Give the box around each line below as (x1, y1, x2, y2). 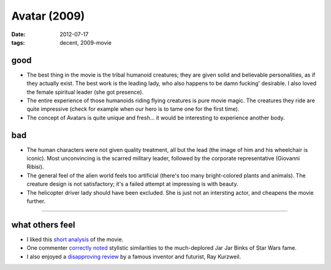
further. (26, 198, 46, 205)
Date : (11, 31, 26, 38)
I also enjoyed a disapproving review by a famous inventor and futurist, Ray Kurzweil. (26, 253, 242, 260)
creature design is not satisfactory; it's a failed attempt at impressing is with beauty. (26, 181, 238, 188)
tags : (11, 39, 25, 46)
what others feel (11, 219, 75, 230)
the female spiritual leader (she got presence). (26, 88, 144, 96)
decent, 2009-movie (59, 39, 112, 46)
